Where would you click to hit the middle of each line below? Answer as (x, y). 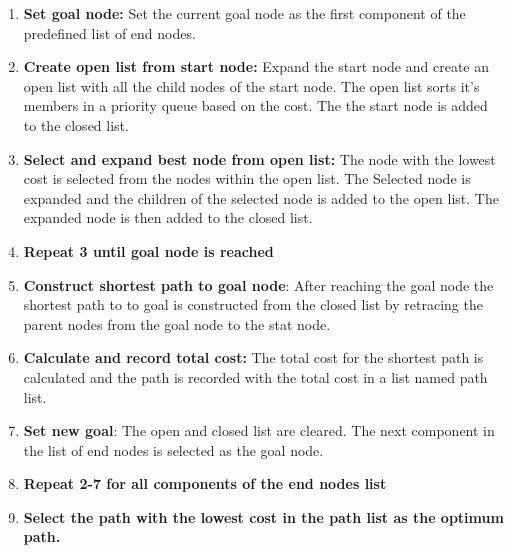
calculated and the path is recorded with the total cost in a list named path (255, 376)
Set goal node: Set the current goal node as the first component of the (244, 13)
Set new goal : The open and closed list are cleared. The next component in (259, 430)
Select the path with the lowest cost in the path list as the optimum (263, 516)
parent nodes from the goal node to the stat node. (177, 323)
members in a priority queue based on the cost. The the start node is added (255, 105)
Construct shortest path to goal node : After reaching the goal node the (258, 284)
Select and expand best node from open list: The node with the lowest (259, 158)
